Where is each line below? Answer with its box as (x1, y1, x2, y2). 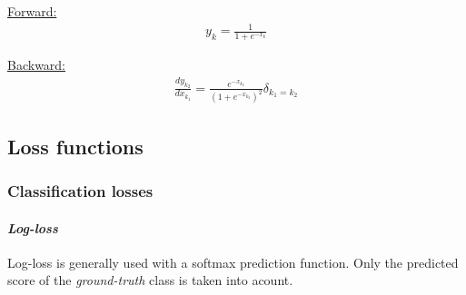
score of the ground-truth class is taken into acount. (7, 270, 293, 290)
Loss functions (7, 132, 144, 160)
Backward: (7, 54, 66, 74)
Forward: (7, 2, 57, 20)
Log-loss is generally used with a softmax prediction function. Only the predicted (7, 252, 459, 271)
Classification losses (7, 180, 154, 202)
